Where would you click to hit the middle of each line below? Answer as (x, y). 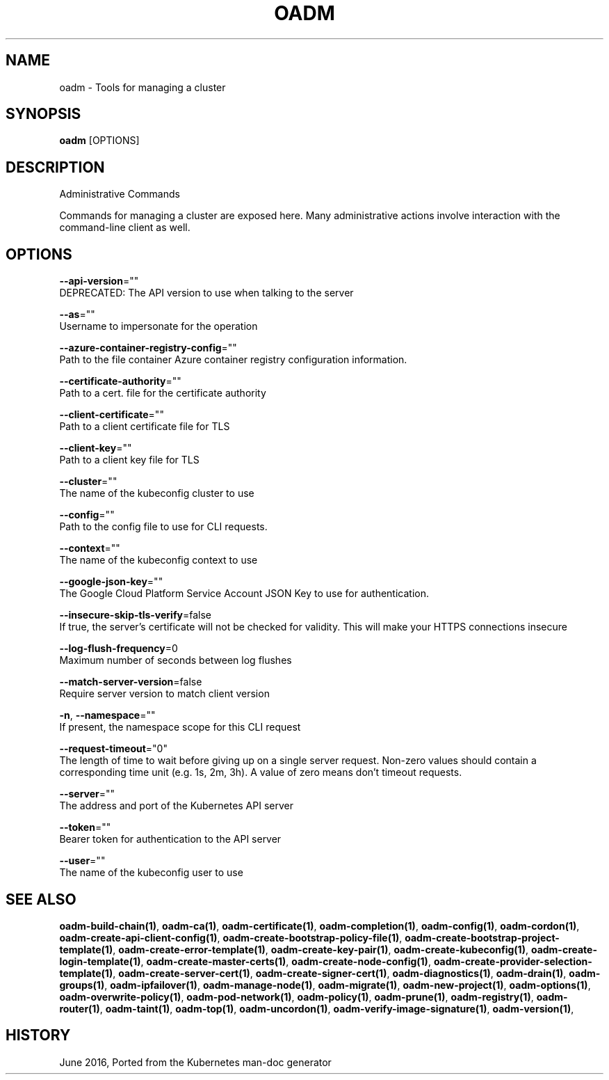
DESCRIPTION (55, 167)
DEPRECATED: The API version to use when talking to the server (206, 293)
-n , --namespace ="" (107, 715)
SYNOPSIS (43, 114)
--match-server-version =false (131, 682)
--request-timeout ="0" (113, 749)
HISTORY (38, 1035)
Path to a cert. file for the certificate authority (163, 393)
